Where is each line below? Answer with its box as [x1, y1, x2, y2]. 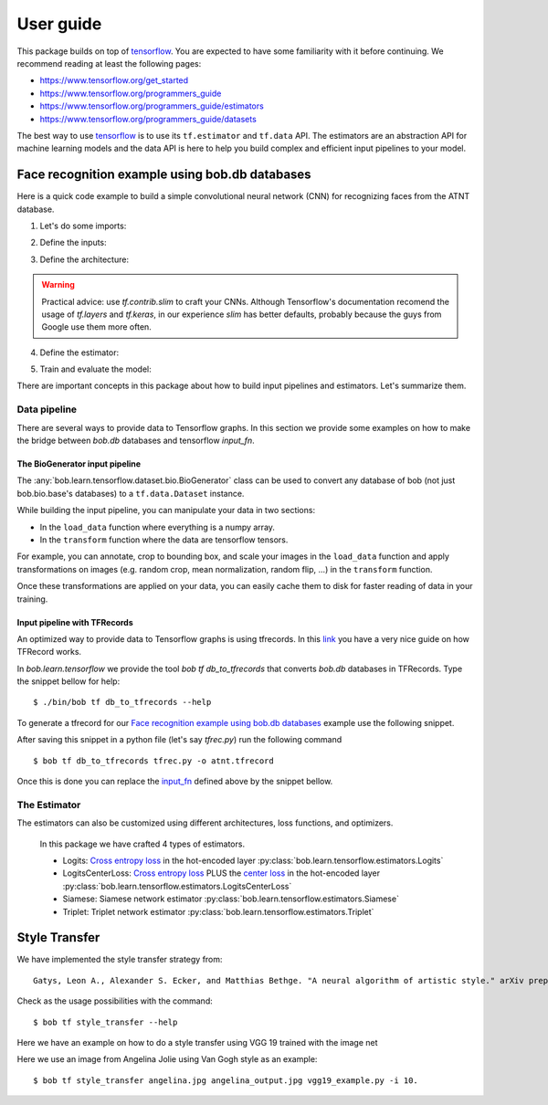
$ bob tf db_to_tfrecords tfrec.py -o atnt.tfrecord [33, 755, 274, 766]
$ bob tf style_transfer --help [33, 1016, 178, 1027]
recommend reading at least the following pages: [16, 58, 202, 68]
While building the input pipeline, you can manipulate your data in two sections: [16, 505, 315, 516]
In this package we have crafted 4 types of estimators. [39, 838, 246, 849]
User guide [16, 14, 102, 34]
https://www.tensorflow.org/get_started [39, 75, 189, 86]
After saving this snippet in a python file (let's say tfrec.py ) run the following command [16, 734, 342, 745]
